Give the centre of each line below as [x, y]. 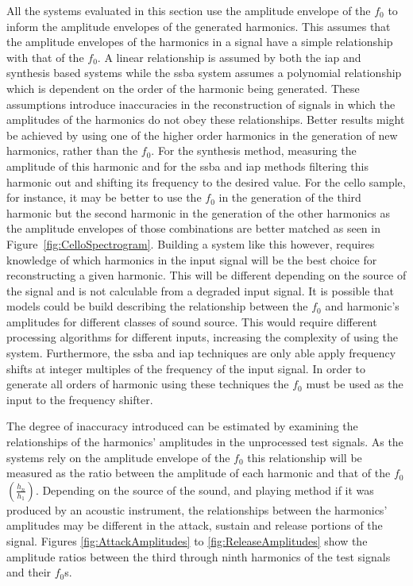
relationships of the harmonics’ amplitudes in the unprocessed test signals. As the [205, 442]
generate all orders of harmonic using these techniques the [148, 384]
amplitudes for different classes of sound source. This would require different [192, 321]
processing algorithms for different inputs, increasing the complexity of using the [203, 337]
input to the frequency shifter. [80, 399]
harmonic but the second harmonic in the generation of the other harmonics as [199, 212]
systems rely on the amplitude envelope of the [118, 457]
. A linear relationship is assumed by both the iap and [229, 57]
